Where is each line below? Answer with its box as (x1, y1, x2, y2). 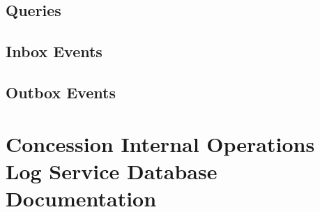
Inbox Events (6, 40, 102, 62)
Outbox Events (6, 81, 116, 103)
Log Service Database (6, 156, 218, 185)
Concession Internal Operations (6, 129, 315, 158)
